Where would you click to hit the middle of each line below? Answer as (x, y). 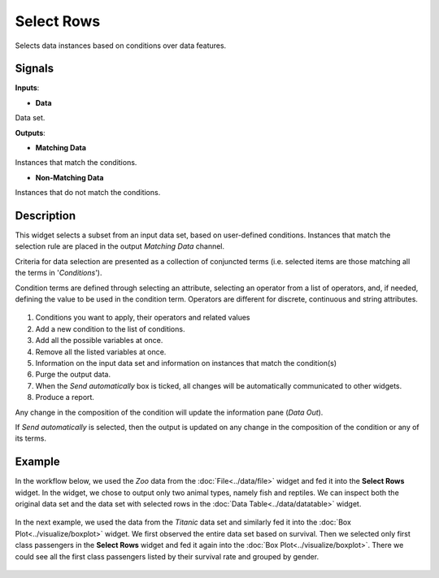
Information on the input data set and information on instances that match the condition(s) (186, 363)
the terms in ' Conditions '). (59, 273)
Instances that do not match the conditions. (88, 193)
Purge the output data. (73, 375)
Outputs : (30, 133)
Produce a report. (65, 398)
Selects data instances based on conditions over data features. (121, 46)
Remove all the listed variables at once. (101, 352)
